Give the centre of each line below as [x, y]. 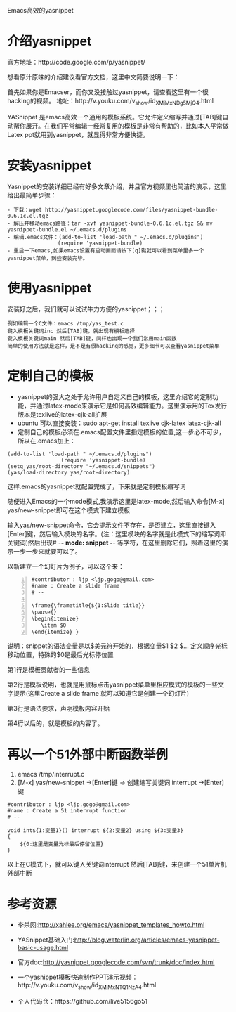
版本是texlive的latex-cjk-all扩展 [62, 414]
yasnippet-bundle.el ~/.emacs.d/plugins [67, 229]
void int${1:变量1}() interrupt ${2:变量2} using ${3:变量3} [96, 831]
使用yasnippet [50, 288]
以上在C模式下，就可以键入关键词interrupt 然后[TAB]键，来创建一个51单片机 [117, 864]
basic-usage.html [43, 948]
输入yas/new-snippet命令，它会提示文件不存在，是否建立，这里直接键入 [112, 525]
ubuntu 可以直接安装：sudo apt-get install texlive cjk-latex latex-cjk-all [119, 423]
